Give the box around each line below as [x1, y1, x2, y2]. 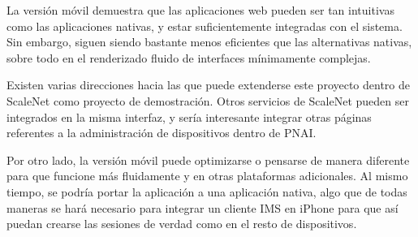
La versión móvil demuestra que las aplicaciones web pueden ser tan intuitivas [6, 2, 394, 18]
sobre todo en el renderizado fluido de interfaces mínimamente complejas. [6, 49, 371, 66]
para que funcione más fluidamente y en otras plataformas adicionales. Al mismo [6, 167, 408, 184]
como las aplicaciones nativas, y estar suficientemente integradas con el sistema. [6, 17, 403, 34]
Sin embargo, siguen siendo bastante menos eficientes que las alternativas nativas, [6, 33, 412, 50]
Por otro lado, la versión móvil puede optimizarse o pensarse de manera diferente [6, 151, 410, 168]
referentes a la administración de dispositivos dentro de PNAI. [6, 124, 317, 141]
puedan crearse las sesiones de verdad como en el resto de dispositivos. [6, 215, 357, 232]
